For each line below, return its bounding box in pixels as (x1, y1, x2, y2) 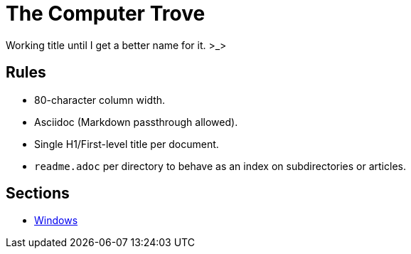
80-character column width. (34, 93, 166, 106)
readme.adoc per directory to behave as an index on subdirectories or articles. (34, 159, 406, 172)
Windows (34, 214, 78, 227)
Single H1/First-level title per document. (34, 137, 219, 150)
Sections (6, 184, 70, 203)
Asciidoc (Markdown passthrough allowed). (34, 115, 238, 128)
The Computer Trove (6, 1, 205, 26)
